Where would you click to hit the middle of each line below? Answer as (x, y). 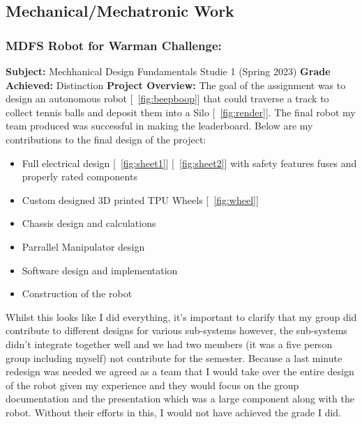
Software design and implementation (100, 270)
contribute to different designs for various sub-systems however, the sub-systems (176, 330)
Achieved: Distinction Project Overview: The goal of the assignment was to (176, 85)
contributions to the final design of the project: (106, 139)
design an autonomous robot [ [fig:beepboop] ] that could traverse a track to (167, 99)
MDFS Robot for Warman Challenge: (114, 45)
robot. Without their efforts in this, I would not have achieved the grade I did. (173, 412)
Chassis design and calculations (89, 223)
